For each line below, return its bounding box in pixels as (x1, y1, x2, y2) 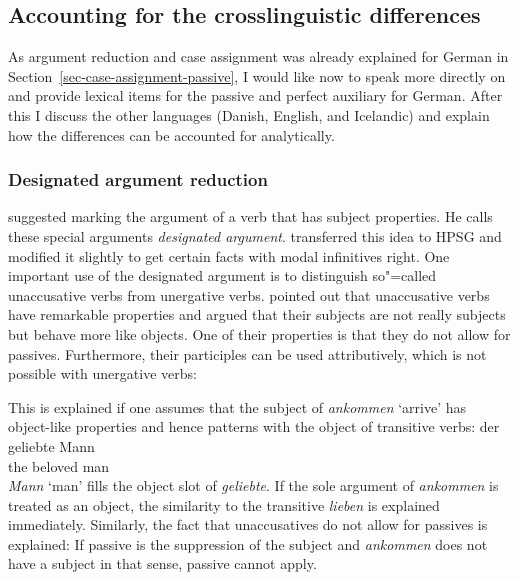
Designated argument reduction (8, 167, 268, 192)
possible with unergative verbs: (8, 363, 197, 384)
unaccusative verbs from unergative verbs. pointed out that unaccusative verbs (8, 284, 490, 305)
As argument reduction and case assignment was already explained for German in (8, 46, 509, 67)
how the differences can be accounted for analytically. (8, 124, 335, 145)
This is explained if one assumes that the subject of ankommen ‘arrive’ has (8, 396, 467, 417)
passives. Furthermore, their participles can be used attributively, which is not (8, 343, 487, 364)
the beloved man (8, 455, 110, 476)
